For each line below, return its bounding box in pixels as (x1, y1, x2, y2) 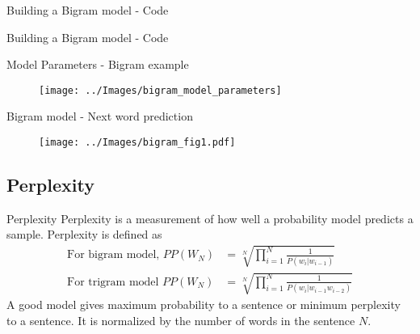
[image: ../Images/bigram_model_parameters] (39, 84, 282, 96)
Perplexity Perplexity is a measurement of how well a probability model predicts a (6, 209, 414, 226)
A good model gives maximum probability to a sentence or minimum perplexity (6, 296, 401, 313)
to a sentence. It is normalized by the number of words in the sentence (6, 311, 355, 328)
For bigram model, (66, 249, 160, 261)
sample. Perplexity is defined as (6, 226, 162, 243)
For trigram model (66, 276, 159, 288)
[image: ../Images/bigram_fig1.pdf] (39, 137, 236, 149)
